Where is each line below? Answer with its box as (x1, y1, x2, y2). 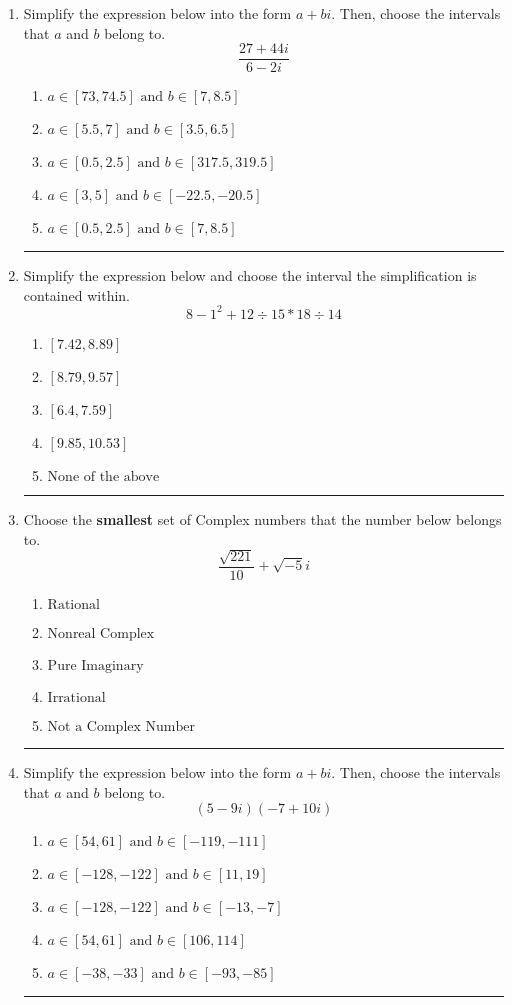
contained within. (23, 284, 130, 305)
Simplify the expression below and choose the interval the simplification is (23, 265, 477, 286)
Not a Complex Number (47, 719, 195, 734)
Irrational (47, 690, 106, 705)
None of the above (47, 469, 160, 484)
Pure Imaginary (47, 658, 144, 673)
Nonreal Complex (47, 626, 155, 641)
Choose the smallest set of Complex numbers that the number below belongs (23, 508, 502, 529)
